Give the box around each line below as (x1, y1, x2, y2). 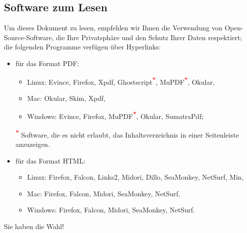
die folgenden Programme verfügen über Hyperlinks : (4, 42, 161, 52)
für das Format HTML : (15, 155, 86, 165)
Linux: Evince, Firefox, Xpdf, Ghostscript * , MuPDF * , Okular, (27, 75, 215, 87)
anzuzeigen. (15, 139, 50, 149)
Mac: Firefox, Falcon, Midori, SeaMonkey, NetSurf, (27, 188, 180, 198)
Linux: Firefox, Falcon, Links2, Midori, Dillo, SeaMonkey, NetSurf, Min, (27, 172, 244, 182)
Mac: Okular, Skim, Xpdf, (27, 93, 106, 103)
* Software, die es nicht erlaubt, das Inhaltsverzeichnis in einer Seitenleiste (15, 128, 239, 140)
